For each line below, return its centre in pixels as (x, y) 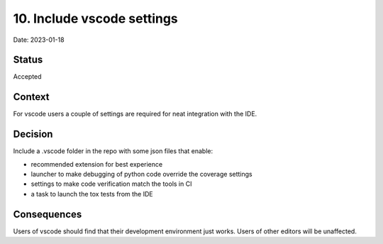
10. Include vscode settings (96, 18)
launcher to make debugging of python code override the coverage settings (142, 174)
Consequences (48, 214)
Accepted (27, 77)
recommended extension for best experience (97, 164)
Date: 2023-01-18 (39, 40)
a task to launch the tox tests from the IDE (92, 194)
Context (31, 97)
